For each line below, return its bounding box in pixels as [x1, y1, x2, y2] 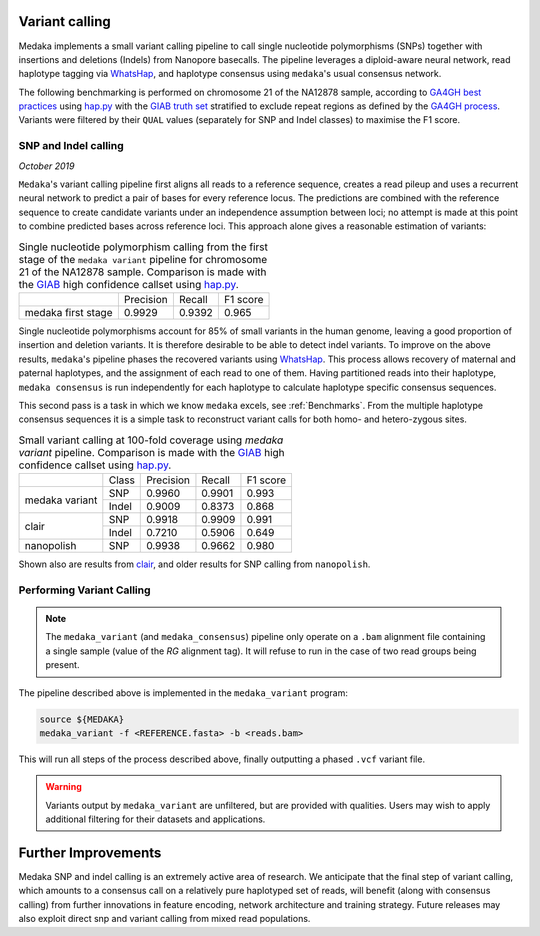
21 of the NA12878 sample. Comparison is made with [18, 265, 267, 279]
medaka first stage [24, 305, 114, 319]
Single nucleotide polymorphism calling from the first [18, 240, 269, 254]
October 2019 [18, 160, 75, 172]
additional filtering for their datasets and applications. [45, 813, 266, 825]
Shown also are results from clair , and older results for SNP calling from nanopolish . [18, 558, 371, 570]
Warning [45, 781, 82, 793]
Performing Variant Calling [18, 583, 151, 597]
